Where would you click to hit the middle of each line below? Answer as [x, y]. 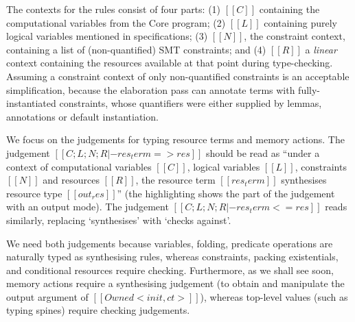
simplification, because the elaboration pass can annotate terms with [151, 89]
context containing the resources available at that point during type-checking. [170, 63]
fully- [309, 89]
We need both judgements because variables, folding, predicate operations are [170, 243]
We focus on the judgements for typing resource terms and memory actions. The [175, 139]
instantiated [31, 103]
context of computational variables [79, 166]
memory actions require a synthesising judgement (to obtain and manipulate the [175, 283]
